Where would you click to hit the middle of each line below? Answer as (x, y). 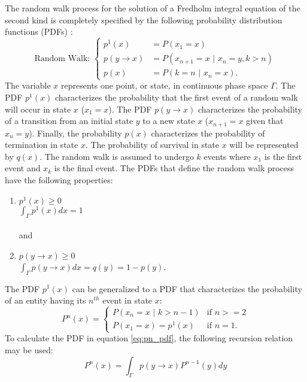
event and (23, 168)
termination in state (42, 145)
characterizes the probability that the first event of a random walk (176, 97)
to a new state (169, 121)
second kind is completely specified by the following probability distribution (144, 19)
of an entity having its (45, 300)
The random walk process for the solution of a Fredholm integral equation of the (153, 8)
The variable (28, 85)
